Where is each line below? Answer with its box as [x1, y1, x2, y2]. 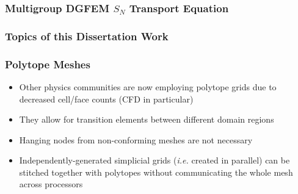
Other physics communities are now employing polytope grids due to [19, 80, 277, 93]
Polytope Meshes [5, 56, 90, 71]
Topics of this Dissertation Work [5, 28, 169, 43]
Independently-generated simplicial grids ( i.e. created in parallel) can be [19, 154, 290, 167]
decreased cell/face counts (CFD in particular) [19, 92, 194, 105]
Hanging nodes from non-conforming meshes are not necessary [19, 133, 253, 146]
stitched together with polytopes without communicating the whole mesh [19, 165, 293, 178]
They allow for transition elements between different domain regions [19, 113, 274, 126]
